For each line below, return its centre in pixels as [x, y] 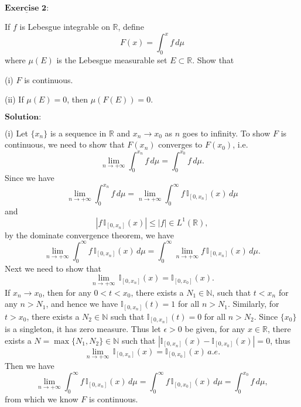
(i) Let [16, 133]
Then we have [30, 365]
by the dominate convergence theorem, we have [89, 235]
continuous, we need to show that [65, 144]
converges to [180, 144]
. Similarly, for [253, 304]
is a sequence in [78, 133]
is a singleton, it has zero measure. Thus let [83, 329]
